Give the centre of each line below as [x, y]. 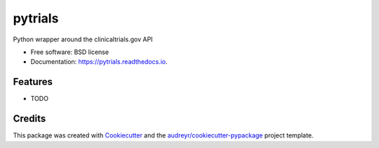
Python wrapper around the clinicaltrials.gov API [83, 39]
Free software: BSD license [69, 52]
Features [33, 82]
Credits [29, 119]
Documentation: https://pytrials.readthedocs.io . [99, 62]
